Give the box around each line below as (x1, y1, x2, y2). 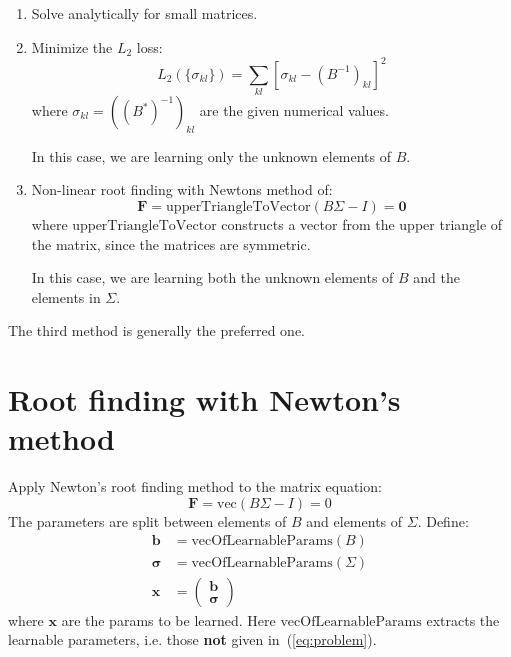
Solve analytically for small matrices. (31, 3, 258, 23)
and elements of (306, 510, 403, 531)
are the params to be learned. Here (61, 609, 276, 630)
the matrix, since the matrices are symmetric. (31, 233, 311, 254)
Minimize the (31, 36, 113, 57)
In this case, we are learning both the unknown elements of (31, 267, 394, 288)
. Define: (417, 510, 469, 531)
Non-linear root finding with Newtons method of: (31, 179, 333, 200)
